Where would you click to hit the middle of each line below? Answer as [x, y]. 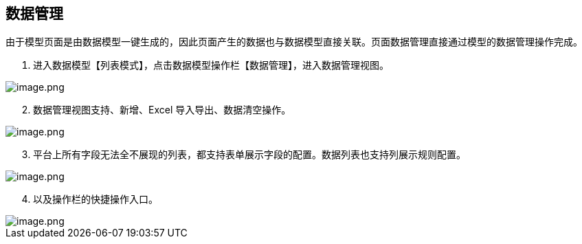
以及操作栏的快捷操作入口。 [96, 199]
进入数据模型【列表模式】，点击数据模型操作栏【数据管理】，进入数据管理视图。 [211, 65]
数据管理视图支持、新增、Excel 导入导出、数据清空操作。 [162, 110]
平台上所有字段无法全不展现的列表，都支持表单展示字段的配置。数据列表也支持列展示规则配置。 [249, 155]
